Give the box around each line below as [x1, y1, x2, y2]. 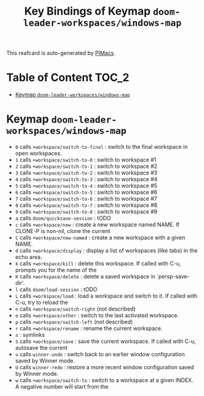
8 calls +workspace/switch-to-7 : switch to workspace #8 [15, 201, 158, 209]
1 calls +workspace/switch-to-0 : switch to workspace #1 [15, 156, 157, 164]
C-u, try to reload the [15, 299, 68, 306]
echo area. [15, 253, 43, 261]
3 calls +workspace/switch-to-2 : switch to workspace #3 [15, 169, 158, 176]
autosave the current [15, 344, 68, 351]
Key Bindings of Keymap [24, 4, 151, 18]
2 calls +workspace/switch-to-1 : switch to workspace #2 [15, 163, 158, 170]
